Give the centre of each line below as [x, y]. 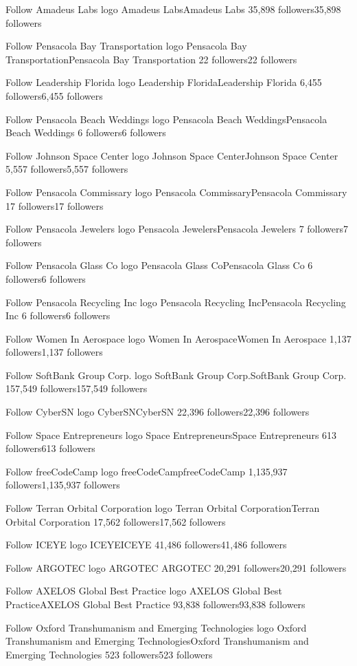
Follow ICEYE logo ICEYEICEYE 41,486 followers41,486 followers [146, 545]
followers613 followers [50, 448]
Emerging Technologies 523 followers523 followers [109, 654]
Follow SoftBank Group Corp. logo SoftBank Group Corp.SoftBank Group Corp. [176, 375]
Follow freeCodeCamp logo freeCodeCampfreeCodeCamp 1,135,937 [147, 471]
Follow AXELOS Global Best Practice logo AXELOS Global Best [144, 591]
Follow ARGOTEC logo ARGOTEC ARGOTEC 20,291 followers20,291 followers [176, 567]
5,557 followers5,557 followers [67, 169]
